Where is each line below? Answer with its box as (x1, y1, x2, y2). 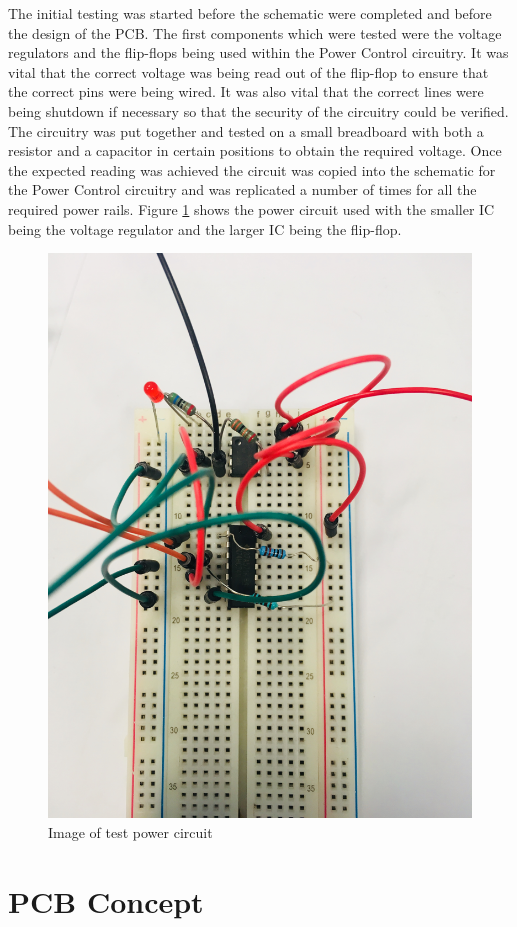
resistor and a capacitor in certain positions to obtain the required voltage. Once (8, 140, 502, 161)
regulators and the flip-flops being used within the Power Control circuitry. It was (8, 42, 509, 63)
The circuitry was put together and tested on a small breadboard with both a (8, 120, 484, 141)
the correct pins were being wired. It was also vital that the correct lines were (8, 81, 484, 102)
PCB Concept (8, 880, 204, 921)
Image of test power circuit (48, 822, 213, 843)
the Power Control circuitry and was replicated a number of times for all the (8, 179, 477, 200)
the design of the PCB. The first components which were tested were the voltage (8, 22, 502, 43)
